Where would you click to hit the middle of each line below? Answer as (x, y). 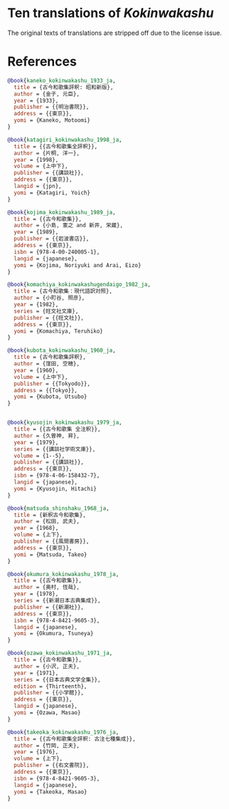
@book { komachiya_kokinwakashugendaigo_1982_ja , (79, 285)
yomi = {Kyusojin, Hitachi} (55, 489)
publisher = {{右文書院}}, (52, 766)
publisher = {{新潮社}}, (49, 607)
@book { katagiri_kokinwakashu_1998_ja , (65, 140)
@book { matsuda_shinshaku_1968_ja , (59, 508)
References (42, 62)
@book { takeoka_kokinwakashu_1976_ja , (63, 732)
